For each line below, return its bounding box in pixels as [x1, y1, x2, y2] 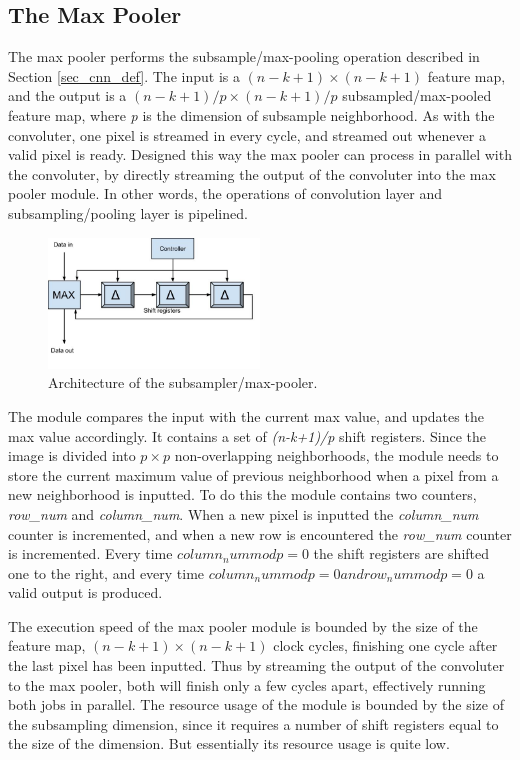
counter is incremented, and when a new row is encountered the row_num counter [8, 523, 512, 544]
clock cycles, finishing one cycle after [273, 635, 498, 656]
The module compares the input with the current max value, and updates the [8, 405, 484, 426]
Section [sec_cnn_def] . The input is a [8, 65, 240, 86]
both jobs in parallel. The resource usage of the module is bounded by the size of [8, 694, 504, 715]
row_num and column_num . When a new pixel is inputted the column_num [8, 503, 479, 524]
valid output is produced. [8, 582, 163, 603]
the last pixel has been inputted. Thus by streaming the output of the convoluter [8, 655, 505, 676]
